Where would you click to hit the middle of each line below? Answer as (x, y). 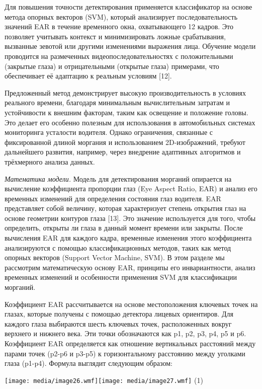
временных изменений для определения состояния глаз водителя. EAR (113, 198)
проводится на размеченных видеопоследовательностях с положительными (119, 56)
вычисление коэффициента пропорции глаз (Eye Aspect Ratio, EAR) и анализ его (131, 188)
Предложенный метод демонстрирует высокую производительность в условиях (125, 92)
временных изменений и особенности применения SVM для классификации (121, 277)
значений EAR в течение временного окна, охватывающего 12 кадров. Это (119, 26)
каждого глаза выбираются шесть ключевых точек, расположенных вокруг (118, 323)
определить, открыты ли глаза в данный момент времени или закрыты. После (124, 228)
